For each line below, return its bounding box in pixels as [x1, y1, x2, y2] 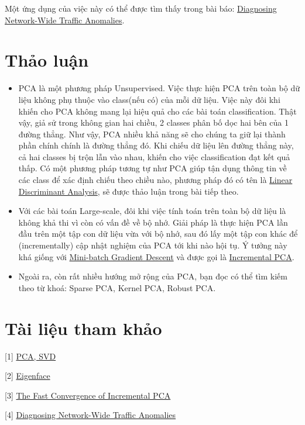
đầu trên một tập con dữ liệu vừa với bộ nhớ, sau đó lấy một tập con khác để [18, 227, 298, 240]
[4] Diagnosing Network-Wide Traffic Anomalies [5, 409, 176, 421]
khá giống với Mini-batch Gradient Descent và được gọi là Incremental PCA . [18, 250, 294, 262]
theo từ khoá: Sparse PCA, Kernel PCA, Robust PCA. [18, 281, 216, 293]
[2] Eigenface [5, 369, 50, 382]
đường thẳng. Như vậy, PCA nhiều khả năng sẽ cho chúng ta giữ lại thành [18, 127, 286, 140]
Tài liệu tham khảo [5, 316, 162, 340]
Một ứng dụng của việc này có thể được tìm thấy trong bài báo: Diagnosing [5, 2, 277, 14]
